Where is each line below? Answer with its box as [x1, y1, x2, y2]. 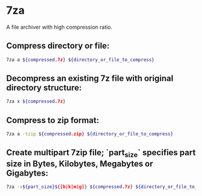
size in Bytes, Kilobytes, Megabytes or [6, 158, 153, 168]
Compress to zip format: [6, 115, 99, 125]
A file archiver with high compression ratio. [6, 23, 113, 31]
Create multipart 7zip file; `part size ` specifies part [6, 147, 196, 159]
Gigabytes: [6, 168, 49, 178]
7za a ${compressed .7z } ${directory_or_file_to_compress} [6, 56, 155, 63]
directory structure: [6, 83, 82, 93]
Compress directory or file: [6, 41, 110, 51]
